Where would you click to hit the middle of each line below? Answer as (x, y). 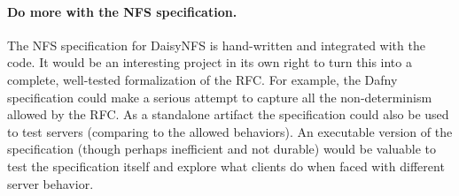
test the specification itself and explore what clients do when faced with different (226, 166)
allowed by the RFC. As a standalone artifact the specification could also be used (228, 114)
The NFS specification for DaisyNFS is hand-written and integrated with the (216, 45)
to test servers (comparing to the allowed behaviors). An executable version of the (230, 131)
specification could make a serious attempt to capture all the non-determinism (220, 97)
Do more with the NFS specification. (122, 11)
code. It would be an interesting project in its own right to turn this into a (210, 62)
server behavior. (51, 183)
